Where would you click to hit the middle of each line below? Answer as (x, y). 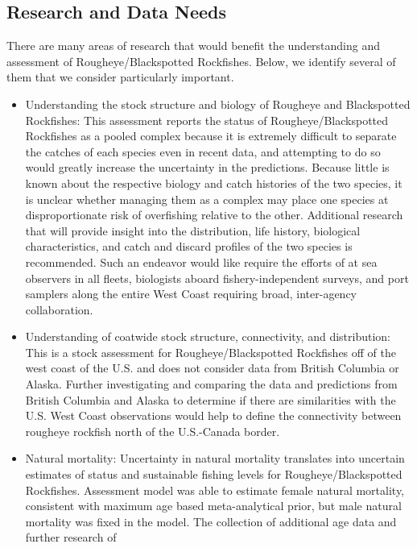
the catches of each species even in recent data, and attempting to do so (203, 151)
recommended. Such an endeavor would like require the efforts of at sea (201, 262)
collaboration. (59, 309)
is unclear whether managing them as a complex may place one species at (207, 199)
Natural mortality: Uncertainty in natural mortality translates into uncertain (215, 458)
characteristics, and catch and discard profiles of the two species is (189, 246)
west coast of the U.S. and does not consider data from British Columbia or (212, 368)
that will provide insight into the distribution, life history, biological (193, 230)
